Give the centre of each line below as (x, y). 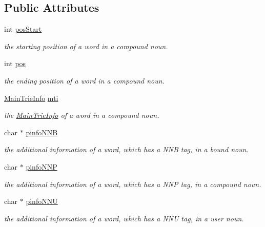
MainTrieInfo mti (31, 98)
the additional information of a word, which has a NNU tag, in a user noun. (124, 218)
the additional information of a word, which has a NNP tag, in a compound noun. (133, 184)
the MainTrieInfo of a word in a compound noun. (82, 115)
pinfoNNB (42, 132)
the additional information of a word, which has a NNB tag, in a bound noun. (126, 149)
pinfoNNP (42, 166)
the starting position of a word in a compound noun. (86, 46)
